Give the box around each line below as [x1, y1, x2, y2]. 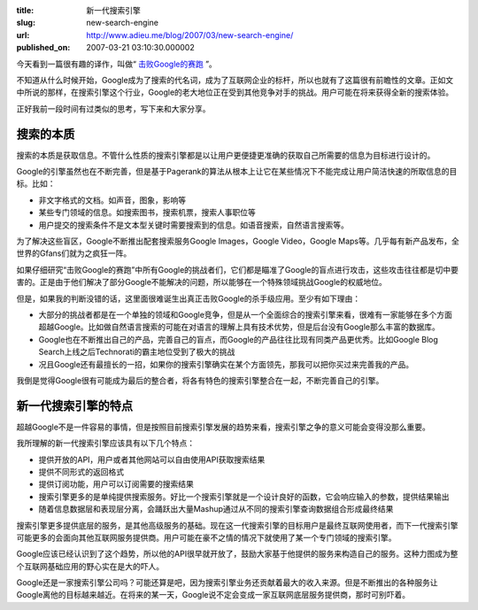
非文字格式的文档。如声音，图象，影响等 [38, 195, 186, 205]
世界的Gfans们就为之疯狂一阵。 [16, 248, 132, 259]
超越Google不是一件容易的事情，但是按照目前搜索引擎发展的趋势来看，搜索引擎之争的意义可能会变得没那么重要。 [16, 421, 431, 432]
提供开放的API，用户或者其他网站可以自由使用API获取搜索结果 [38, 454, 266, 465]
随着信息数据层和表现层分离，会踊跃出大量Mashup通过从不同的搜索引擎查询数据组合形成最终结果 [38, 504, 394, 514]
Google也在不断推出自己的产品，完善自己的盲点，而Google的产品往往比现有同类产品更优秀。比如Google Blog [38, 334, 438, 344]
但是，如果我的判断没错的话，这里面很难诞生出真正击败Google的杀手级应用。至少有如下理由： [16, 293, 361, 304]
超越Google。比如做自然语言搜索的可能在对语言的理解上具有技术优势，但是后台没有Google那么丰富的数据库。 [38, 321, 440, 332]
